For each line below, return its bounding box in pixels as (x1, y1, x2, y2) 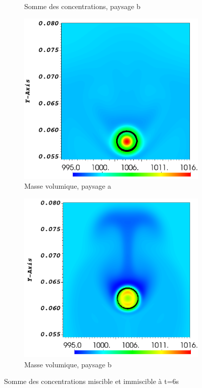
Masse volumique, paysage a (24, 181, 112, 191)
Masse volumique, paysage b (24, 359, 112, 369)
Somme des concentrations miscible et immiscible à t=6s (4, 376, 179, 386)
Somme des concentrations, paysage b (24, 1, 141, 11)
